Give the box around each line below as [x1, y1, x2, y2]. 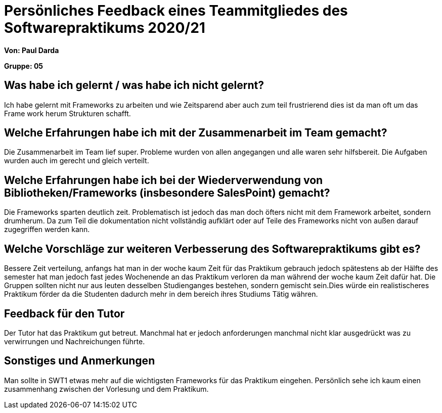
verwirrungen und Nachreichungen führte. [4, 337, 145, 346]
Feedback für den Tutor [4, 307, 125, 320]
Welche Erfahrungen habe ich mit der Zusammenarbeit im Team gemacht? [4, 126, 387, 140]
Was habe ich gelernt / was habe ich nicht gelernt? [4, 79, 264, 92]
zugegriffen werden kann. [4, 225, 90, 234]
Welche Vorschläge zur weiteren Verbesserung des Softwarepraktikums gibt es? [4, 242, 421, 255]
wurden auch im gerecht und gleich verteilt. [4, 156, 149, 165]
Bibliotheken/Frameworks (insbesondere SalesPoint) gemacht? [4, 186, 330, 199]
